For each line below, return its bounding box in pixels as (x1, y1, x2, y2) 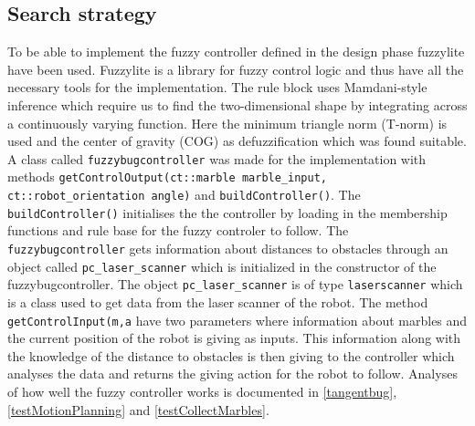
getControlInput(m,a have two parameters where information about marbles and (7, 310, 468, 329)
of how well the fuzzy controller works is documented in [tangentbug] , (7, 381, 397, 400)
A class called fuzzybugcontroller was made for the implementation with (7, 149, 427, 168)
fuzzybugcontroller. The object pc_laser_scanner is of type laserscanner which (7, 275, 463, 294)
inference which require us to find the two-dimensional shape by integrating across (7, 95, 468, 114)
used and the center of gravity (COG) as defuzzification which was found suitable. (7, 131, 467, 151)
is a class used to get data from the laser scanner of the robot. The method (7, 292, 428, 311)
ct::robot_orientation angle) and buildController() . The (7, 185, 361, 204)
